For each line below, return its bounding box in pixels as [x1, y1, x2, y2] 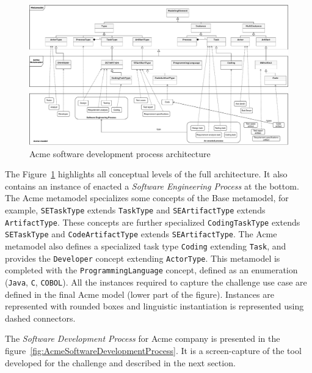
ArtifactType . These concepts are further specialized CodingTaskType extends [5, 215, 300, 228]
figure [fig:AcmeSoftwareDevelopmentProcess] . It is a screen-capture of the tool [5, 344, 302, 356]
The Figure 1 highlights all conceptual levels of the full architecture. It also [5, 168, 288, 180]
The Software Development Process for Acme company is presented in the [5, 332, 280, 345]
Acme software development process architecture [29, 147, 211, 160]
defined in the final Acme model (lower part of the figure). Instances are [5, 287, 274, 300]
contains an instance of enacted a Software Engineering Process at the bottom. [5, 179, 299, 192]
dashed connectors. [5, 311, 76, 324]
